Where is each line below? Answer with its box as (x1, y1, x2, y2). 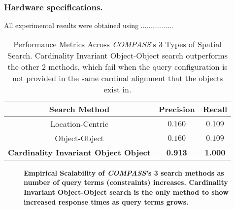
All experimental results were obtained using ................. (4, 20, 173, 30)
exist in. (103, 83, 132, 95)
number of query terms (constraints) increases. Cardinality (24, 177, 228, 187)
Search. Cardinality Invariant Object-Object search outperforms (7, 49, 228, 61)
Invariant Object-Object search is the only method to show (24, 187, 229, 197)
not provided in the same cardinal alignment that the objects (12, 72, 223, 84)
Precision (158, 103, 195, 115)
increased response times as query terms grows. (24, 196, 189, 207)
